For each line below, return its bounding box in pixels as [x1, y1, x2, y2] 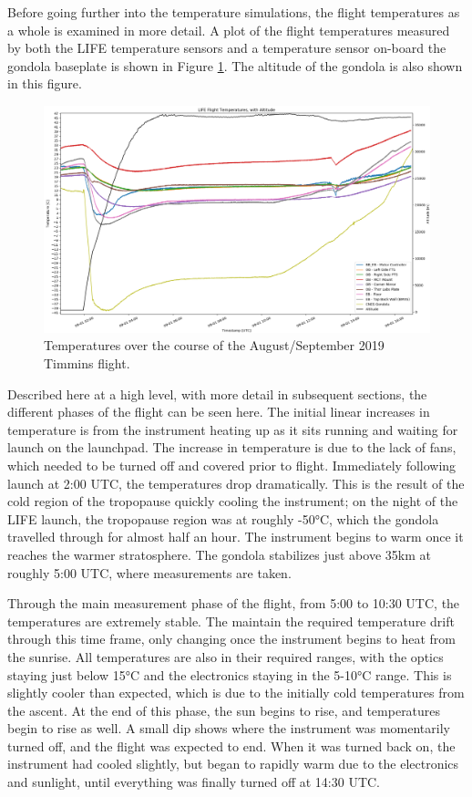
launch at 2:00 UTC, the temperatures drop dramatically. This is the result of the [7, 473, 465, 492]
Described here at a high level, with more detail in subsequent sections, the [7, 384, 427, 403]
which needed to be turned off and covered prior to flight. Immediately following [7, 455, 457, 474]
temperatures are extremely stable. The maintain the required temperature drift [7, 611, 455, 630]
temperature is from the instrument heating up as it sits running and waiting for [7, 419, 458, 439]
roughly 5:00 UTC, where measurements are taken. [7, 563, 292, 582]
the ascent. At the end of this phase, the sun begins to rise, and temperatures [7, 700, 441, 719]
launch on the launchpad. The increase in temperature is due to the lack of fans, [7, 438, 457, 457]
